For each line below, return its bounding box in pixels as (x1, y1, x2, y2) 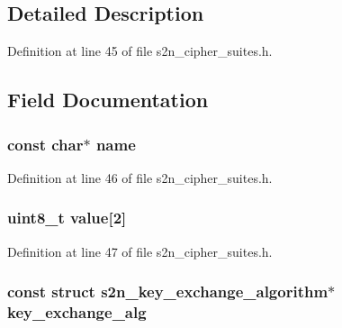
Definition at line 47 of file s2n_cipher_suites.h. (7, 241, 273, 260)
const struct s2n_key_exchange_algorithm (7, 280, 328, 303)
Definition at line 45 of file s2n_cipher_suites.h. (7, 41, 273, 60)
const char (7, 132, 84, 155)
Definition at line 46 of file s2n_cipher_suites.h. (7, 168, 273, 187)
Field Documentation (7, 86, 209, 114)
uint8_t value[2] (7, 206, 127, 229)
